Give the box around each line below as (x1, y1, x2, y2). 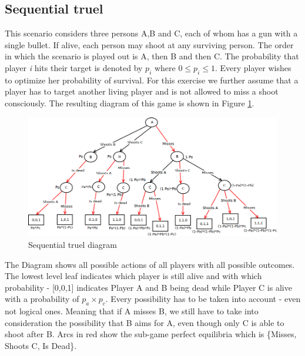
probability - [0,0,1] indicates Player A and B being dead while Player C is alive (5, 281, 292, 293)
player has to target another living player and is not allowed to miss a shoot (5, 85, 279, 98)
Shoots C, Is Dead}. (5, 340, 77, 352)
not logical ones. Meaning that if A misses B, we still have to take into (5, 305, 259, 317)
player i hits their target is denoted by (5, 61, 143, 73)
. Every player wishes (214, 61, 291, 73)
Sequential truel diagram (28, 239, 117, 251)
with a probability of (5, 293, 79, 305)
